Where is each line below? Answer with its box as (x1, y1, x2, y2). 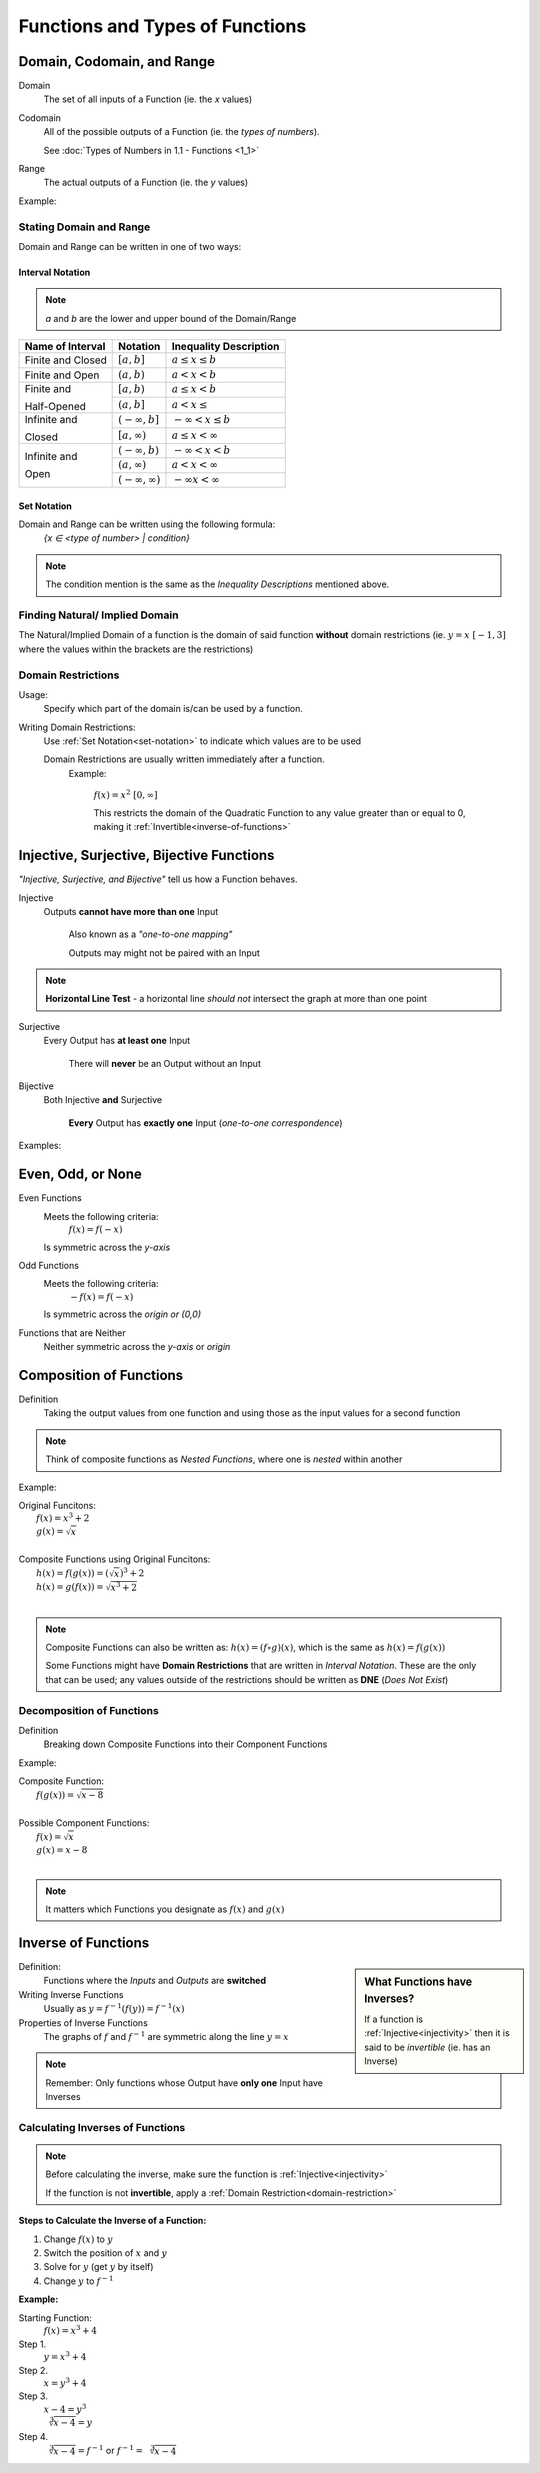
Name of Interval (24, 340, 106, 354)
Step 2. (18, 2364, 49, 2376)
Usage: (18, 688, 49, 700)
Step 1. (18, 2338, 47, 2350)
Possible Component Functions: (18, 1817, 150, 1829)
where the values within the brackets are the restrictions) (18, 643, 254, 655)
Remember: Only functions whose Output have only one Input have (45, 2076, 324, 2089)
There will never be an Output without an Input (68, 1057, 262, 1069)
